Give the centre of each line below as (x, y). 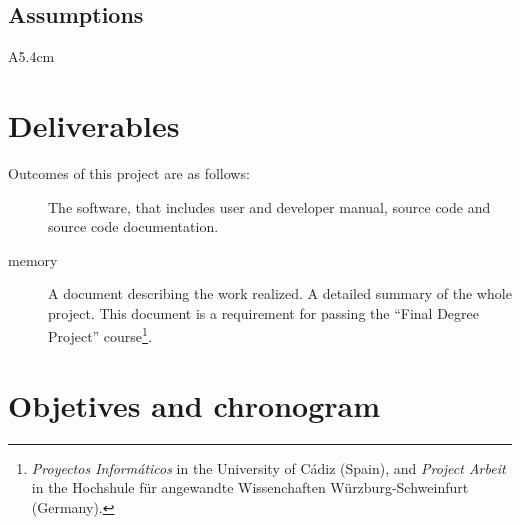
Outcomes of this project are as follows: (129, 172)
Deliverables (94, 124)
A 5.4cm (31, 56)
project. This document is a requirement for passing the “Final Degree (263, 312)
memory (33, 259)
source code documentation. (133, 226)
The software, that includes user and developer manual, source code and (269, 206)
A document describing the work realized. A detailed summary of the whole (280, 293)
